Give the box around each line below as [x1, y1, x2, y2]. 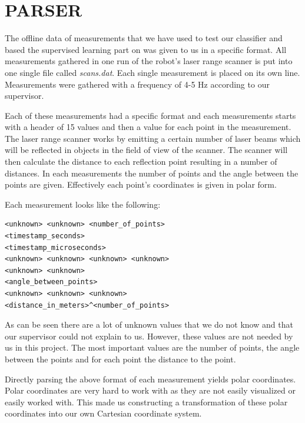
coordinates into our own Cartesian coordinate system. [5, 407, 202, 419]
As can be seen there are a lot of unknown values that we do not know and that [5, 318, 293, 331]
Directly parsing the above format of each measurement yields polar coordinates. [5, 372, 296, 385]
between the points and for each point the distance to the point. [5, 352, 236, 365]
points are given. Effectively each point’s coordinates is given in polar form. [5, 178, 277, 191]
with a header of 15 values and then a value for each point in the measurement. [5, 121, 291, 133]
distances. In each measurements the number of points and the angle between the [5, 166, 299, 179]
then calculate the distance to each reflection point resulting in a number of [5, 155, 277, 168]
